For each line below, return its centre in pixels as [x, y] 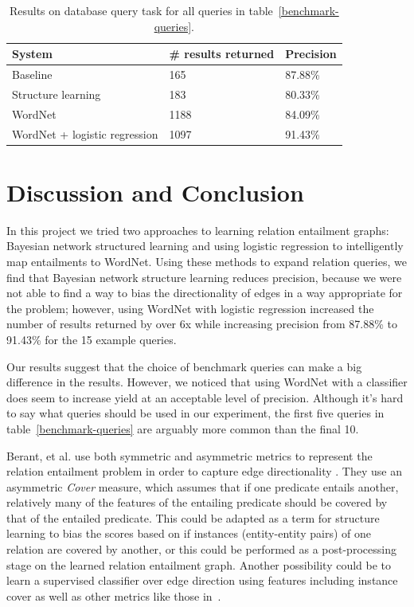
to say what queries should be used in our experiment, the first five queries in [195, 413]
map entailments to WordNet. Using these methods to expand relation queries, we [207, 261]
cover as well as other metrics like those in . [114, 595]
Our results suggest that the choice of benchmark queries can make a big [184, 366]
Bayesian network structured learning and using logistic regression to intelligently [205, 246]
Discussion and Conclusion [155, 192]
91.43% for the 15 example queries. [92, 339]
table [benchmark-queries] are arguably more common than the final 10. [183, 428]
